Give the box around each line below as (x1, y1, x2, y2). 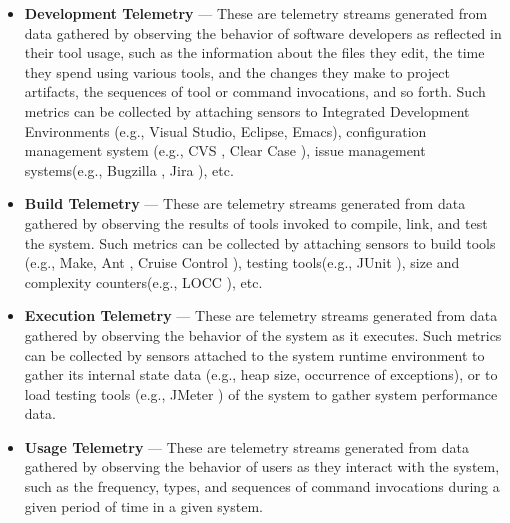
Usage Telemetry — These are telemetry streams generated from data (24, 436, 469, 457)
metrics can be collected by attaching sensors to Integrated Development (24, 100, 470, 121)
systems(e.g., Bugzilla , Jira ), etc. (24, 159, 234, 180)
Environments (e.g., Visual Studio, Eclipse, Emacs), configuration (24, 120, 427, 141)
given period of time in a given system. (24, 495, 263, 516)
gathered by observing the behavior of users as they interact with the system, (24, 456, 500, 477)
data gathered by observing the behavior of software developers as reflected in (24, 22, 502, 43)
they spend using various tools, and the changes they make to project (24, 61, 450, 82)
